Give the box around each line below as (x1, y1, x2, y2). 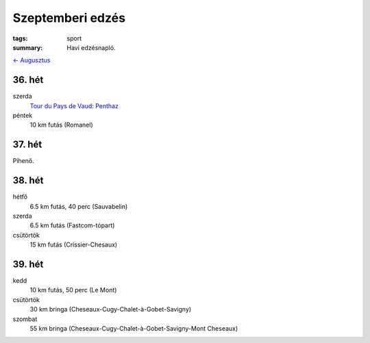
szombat (12, 315, 38, 323)
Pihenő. (12, 157, 34, 165)
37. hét (12, 139, 42, 151)
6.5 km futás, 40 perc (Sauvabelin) (29, 202, 128, 210)
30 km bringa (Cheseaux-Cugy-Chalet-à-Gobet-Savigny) (29, 305, 192, 314)
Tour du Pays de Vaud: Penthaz (29, 101, 119, 110)
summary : (12, 43, 43, 51)
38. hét (12, 175, 44, 186)
